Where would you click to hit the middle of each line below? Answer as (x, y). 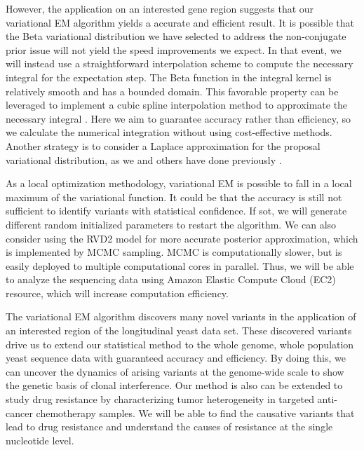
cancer (19, 412)
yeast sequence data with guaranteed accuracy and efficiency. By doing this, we (176, 358)
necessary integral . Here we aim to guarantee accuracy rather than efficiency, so (178, 118)
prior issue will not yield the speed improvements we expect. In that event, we (174, 49)
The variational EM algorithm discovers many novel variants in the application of (181, 316)
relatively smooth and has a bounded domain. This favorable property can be (172, 91)
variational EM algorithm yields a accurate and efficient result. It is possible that (180, 22)
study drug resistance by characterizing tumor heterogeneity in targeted (160, 399)
